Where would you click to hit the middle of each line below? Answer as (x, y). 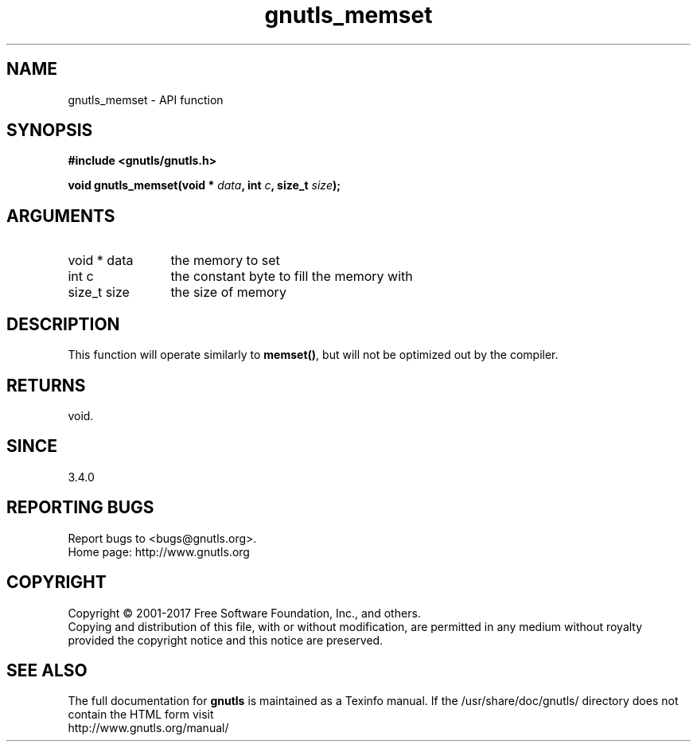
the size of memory (228, 292)
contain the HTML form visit (141, 715)
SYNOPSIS (50, 131)
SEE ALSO (47, 670)
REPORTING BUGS (80, 508)
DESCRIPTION (63, 324)
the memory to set (225, 261)
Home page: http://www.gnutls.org (159, 551)
